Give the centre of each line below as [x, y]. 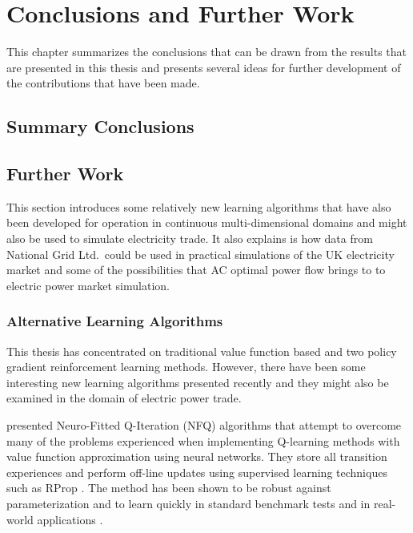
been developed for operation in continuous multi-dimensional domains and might [207, 222]
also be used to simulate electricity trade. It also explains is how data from [190, 238]
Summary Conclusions [100, 126]
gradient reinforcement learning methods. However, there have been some [186, 367]
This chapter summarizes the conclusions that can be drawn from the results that [207, 52]
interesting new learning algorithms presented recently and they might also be [198, 382]
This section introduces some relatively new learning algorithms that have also [199, 206]
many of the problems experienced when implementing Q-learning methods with [203, 440]
